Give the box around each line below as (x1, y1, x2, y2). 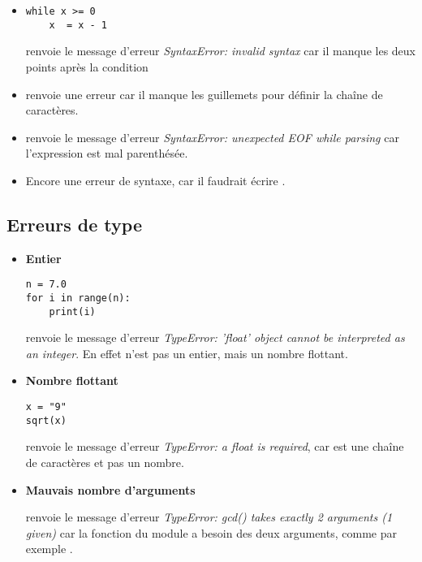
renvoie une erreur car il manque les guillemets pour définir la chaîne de (25, 85, 383, 102)
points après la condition (25, 58, 149, 75)
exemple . (25, 540, 73, 557)
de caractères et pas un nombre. (25, 453, 184, 470)
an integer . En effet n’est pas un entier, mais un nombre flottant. (25, 344, 348, 361)
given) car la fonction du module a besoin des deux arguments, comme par (25, 524, 397, 541)
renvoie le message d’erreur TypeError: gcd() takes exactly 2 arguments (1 (25, 508, 393, 525)
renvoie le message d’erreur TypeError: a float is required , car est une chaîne (25, 438, 404, 455)
